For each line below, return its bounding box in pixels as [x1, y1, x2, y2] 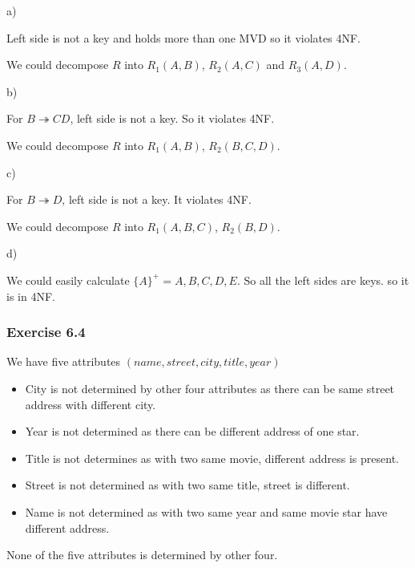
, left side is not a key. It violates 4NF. [62, 191, 252, 208]
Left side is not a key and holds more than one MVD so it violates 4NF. [6, 29, 361, 46]
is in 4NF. [6, 287, 55, 304]
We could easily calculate [6, 271, 130, 288]
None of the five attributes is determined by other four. [6, 546, 278, 563]
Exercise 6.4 [6, 322, 86, 342]
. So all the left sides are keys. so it [236, 271, 409, 288]
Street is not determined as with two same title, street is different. [25, 477, 350, 493]
